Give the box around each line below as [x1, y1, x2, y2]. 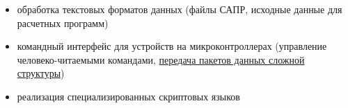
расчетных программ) [17, 15, 109, 30]
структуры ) [17, 66, 65, 80]
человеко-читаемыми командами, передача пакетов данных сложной [17, 52, 305, 66]
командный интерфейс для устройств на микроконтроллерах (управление [17, 39, 327, 53]
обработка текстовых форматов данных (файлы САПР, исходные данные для [17, 2, 342, 16]
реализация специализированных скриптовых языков [17, 89, 240, 103]
